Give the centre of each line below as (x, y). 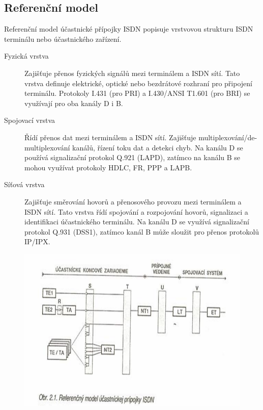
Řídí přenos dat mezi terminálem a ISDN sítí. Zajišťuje (110, 137)
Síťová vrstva (24, 184)
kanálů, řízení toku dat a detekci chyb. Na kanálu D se (158, 147)
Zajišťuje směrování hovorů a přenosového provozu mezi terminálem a (133, 201)
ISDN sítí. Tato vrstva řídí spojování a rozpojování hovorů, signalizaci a (136, 211)
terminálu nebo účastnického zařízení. (63, 39)
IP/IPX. (37, 241)
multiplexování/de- (228, 137)
